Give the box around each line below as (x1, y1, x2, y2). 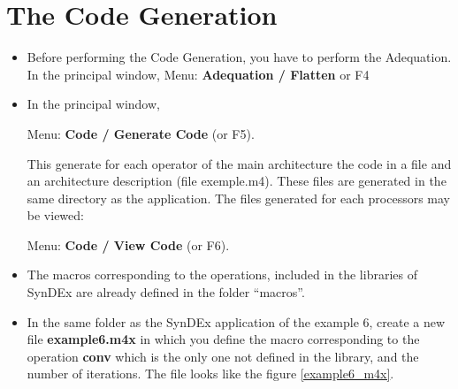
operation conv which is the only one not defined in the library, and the (27, 347, 419, 365)
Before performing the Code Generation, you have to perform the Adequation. (27, 48, 452, 66)
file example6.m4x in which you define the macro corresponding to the (27, 330, 420, 348)
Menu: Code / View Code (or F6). (27, 235, 230, 254)
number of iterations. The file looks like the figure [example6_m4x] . (27, 364, 394, 383)
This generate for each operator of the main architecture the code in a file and (27, 154, 452, 172)
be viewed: (27, 206, 84, 225)
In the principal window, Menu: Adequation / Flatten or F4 (27, 65, 370, 83)
